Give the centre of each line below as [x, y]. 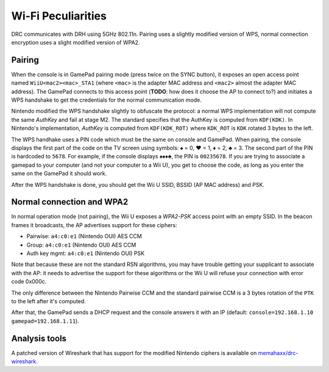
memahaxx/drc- [278, 353]
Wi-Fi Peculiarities [59, 16]
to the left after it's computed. [49, 301]
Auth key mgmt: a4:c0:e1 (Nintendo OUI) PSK [86, 253]
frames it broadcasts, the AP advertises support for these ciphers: [94, 225]
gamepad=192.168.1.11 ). [45, 321]
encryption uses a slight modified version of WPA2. [76, 42]
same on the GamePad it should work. [59, 174]
